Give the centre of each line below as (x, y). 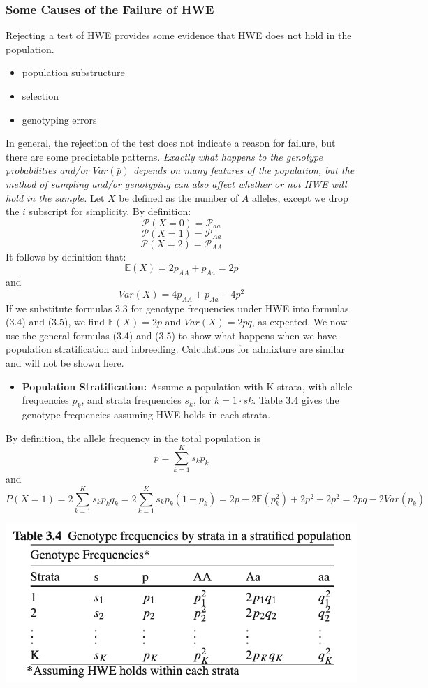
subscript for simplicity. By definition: (110, 211)
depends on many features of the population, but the (244, 170)
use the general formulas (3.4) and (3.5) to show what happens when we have (171, 335)
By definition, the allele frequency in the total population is (133, 438)
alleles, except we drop (300, 197)
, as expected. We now (300, 322)
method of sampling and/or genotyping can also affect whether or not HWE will (176, 183)
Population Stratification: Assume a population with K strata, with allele (187, 386)
